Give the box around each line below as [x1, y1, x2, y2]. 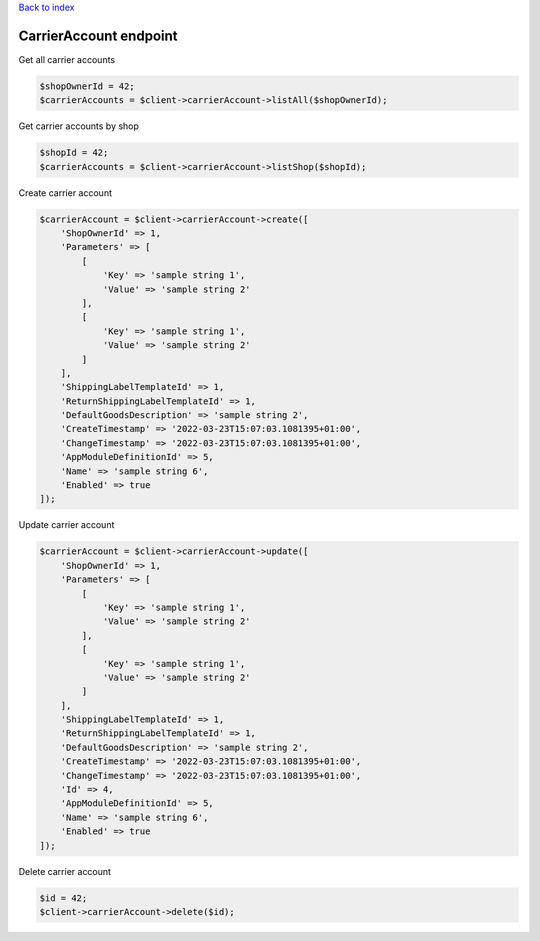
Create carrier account [18, 186, 113, 199]
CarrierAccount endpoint [18, 27, 178, 44]
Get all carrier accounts [18, 53, 115, 65]
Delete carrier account [18, 865, 112, 877]
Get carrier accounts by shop [18, 120, 140, 132]
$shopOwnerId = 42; [39, 80, 135, 92]
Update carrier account [18, 519, 115, 531]
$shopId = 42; [39, 147, 109, 159]
